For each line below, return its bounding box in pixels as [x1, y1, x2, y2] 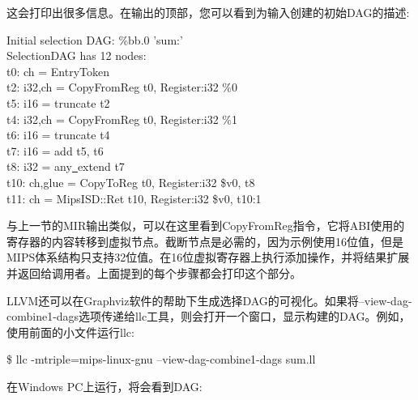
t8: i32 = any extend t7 [6, 158, 125, 175]
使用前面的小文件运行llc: [6, 323, 134, 340]
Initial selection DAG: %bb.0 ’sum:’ [6, 31, 183, 48]
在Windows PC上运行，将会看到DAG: [6, 377, 203, 394]
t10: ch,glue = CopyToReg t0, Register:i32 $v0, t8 [6, 173, 255, 190]
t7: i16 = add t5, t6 [6, 142, 104, 159]
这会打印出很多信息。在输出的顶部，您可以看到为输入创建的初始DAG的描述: [6, 4, 410, 20]
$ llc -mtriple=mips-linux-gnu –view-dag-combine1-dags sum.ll [6, 351, 316, 368]
